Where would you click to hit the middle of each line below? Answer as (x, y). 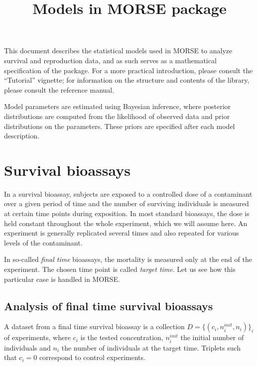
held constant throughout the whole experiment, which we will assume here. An (126, 223)
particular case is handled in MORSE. (62, 279)
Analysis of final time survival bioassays (109, 305)
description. (22, 136)
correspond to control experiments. (92, 357)
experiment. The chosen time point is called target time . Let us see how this (120, 269)
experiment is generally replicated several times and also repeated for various (122, 233)
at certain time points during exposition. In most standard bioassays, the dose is (127, 213)
